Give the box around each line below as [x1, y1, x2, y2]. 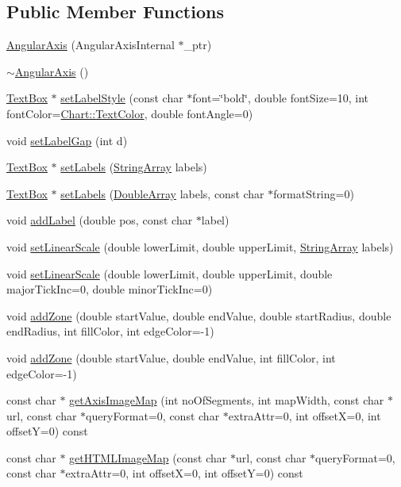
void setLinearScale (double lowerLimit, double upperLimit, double [6, 265, 333, 282]
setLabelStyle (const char [60, 90, 183, 106]
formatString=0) [273, 185, 354, 201]
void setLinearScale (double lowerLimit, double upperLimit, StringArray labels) [6, 238, 394, 255]
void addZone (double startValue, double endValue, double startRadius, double [6, 307, 391, 324]
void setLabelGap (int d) [6, 132, 128, 148]
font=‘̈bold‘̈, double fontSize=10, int [192, 90, 369, 106]
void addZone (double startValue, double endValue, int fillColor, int [6, 349, 336, 366]
